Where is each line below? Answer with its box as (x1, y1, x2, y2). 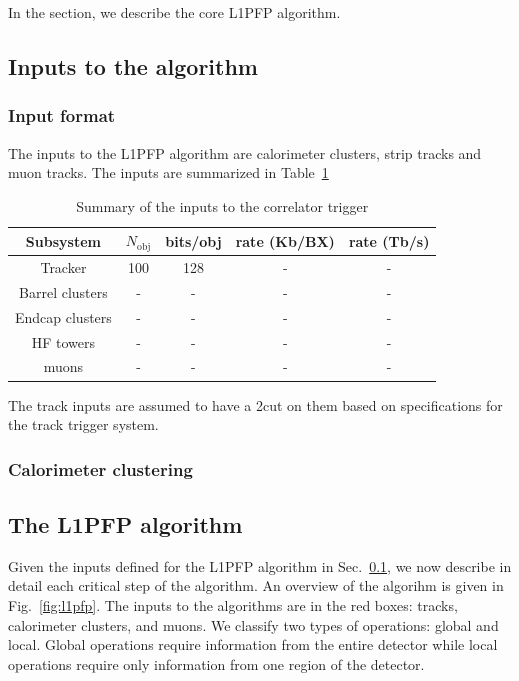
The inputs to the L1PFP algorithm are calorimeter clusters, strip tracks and (8, 142, 482, 163)
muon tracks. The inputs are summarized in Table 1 (8, 162, 329, 183)
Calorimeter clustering (8, 456, 193, 481)
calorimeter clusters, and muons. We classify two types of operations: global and (8, 614, 499, 635)
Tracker (40, 257, 87, 278)
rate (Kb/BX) (235, 230, 335, 251)
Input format (8, 103, 116, 128)
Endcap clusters (15, 306, 112, 327)
